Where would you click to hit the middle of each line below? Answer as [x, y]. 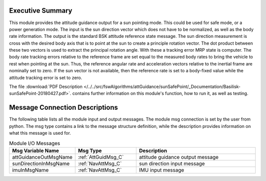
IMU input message [161, 170]
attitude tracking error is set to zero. [46, 77]
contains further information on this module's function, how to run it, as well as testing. [160, 93]
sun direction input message [172, 163]
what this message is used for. [40, 133]
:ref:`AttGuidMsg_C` [101, 157]
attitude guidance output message [179, 157]
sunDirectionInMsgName [41, 163]
